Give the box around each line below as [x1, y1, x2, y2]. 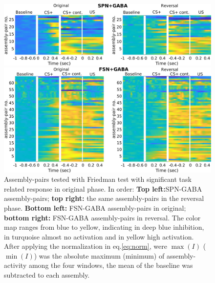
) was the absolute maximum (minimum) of [34, 250, 165, 261]
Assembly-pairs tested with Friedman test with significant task [4, 174, 192, 184]
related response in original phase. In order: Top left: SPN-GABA [4, 183, 202, 194]
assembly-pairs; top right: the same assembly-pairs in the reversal [4, 193, 204, 203]
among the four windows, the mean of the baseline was [28, 260, 193, 270]
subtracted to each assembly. [4, 270, 90, 280]
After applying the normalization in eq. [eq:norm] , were [4, 241, 167, 251]
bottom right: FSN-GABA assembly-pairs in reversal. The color [4, 212, 201, 222]
